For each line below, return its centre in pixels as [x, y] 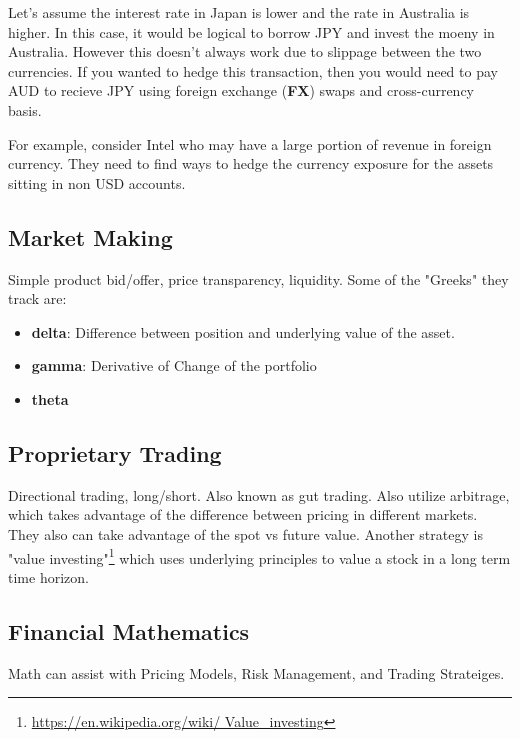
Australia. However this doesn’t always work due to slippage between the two [245, 51]
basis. [25, 109]
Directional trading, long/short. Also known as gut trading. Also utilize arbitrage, [259, 494]
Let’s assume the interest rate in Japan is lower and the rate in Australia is [239, 12]
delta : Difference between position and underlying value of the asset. [243, 331]
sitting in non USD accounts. [97, 182]
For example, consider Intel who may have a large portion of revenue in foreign [250, 143]
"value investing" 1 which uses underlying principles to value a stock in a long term [259, 556]
